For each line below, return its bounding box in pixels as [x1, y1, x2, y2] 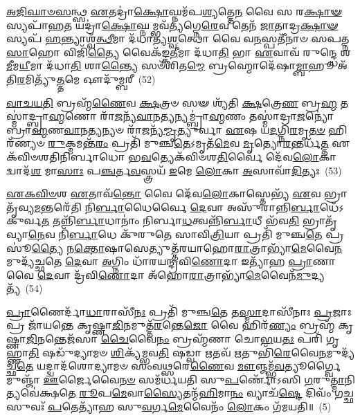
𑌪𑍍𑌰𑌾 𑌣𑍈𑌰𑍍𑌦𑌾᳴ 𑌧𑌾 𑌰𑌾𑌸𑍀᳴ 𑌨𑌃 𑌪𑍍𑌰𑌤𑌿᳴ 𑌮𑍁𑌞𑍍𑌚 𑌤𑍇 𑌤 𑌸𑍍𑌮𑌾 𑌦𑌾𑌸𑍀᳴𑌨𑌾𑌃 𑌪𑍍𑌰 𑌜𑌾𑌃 [6, 304, 352, 318]
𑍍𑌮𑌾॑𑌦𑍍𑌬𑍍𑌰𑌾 [6, 109, 49, 123]
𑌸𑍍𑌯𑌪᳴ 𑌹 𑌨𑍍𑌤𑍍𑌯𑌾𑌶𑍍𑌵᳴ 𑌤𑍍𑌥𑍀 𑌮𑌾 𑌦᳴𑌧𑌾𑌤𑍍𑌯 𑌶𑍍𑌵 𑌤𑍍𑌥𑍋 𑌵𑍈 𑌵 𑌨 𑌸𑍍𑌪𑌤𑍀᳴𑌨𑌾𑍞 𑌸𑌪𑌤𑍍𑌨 [6, 31, 350, 46]
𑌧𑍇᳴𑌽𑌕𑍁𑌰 [319, 199, 344, 214]
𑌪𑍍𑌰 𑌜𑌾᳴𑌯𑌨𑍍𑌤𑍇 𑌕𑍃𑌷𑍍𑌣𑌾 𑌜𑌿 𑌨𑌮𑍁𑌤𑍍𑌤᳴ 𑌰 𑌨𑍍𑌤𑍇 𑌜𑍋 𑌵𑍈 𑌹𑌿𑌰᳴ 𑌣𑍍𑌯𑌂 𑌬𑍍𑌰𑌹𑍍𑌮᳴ [6, 318, 335, 332]
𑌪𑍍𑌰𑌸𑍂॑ [325, 226, 345, 241]
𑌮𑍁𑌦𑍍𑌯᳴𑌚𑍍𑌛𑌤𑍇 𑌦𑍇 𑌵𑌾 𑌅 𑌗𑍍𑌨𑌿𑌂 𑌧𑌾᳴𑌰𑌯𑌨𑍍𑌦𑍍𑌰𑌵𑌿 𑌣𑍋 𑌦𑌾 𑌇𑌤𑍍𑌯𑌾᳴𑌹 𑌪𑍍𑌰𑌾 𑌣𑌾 [6, 254, 336, 268]
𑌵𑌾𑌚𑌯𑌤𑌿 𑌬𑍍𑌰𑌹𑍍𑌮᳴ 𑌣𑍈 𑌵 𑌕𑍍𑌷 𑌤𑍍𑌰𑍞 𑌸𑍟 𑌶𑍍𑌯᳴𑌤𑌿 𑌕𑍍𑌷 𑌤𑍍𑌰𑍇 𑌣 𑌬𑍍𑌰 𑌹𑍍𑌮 [6, 95, 337, 109]
